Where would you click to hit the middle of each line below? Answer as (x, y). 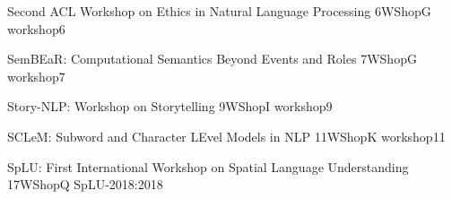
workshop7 (36, 76)
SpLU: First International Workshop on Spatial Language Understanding (208, 166)
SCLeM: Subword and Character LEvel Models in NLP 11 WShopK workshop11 (226, 136)
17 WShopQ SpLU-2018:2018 (85, 184)
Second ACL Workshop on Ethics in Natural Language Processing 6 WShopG (219, 11)
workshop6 (36, 28)
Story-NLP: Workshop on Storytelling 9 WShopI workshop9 (170, 106)
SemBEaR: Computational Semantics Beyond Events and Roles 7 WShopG (212, 59)
